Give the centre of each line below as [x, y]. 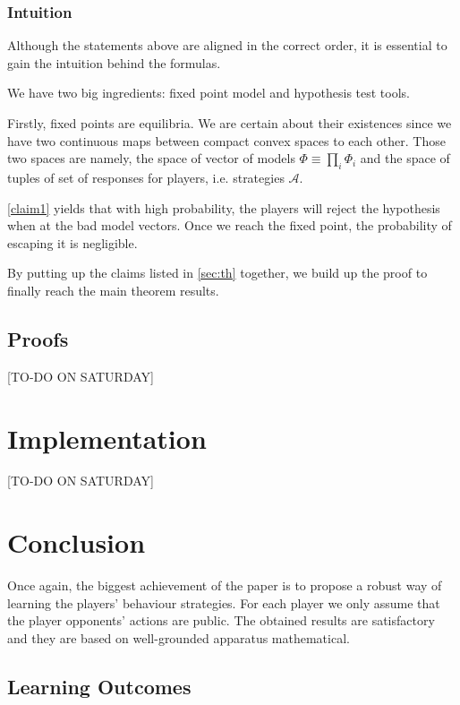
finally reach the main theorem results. [113, 290]
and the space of [405, 158]
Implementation [107, 438]
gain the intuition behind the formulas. [114, 62]
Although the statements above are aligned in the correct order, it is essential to [227, 45]
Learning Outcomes [99, 686]
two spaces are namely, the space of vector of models [151, 158]
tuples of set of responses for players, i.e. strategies [146, 177]
